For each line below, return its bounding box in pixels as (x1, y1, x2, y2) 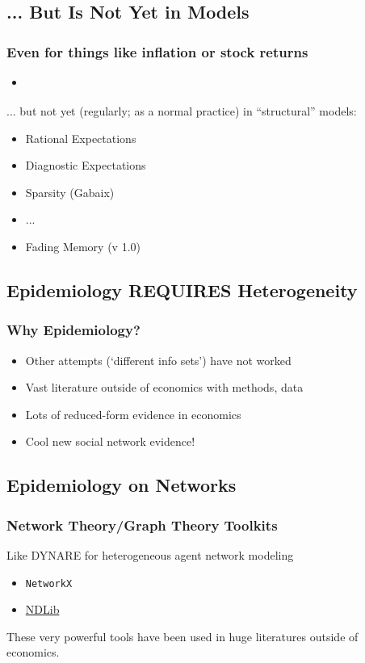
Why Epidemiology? (6, 320, 141, 340)
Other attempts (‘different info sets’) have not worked (25, 351, 292, 368)
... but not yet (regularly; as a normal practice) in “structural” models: (6, 102, 357, 119)
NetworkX (25, 577, 73, 590)
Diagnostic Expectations (25, 157, 146, 174)
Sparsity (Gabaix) (25, 183, 115, 200)
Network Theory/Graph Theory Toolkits (6, 514, 278, 535)
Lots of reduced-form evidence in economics (25, 405, 241, 422)
